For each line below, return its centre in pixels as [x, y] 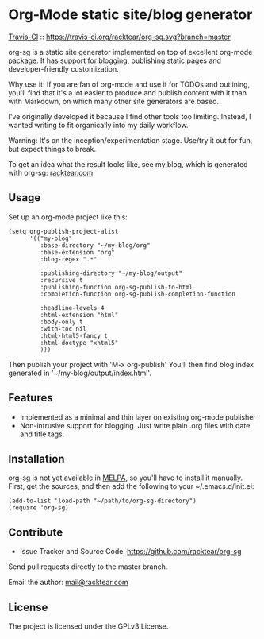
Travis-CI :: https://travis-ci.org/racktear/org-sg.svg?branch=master [120, 37]
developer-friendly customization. [63, 68]
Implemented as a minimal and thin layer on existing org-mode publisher [138, 417]
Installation [36, 459]
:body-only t [61, 322]
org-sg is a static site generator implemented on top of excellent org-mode [130, 52]
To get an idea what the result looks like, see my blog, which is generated [128, 164]
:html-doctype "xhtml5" [79, 343]
